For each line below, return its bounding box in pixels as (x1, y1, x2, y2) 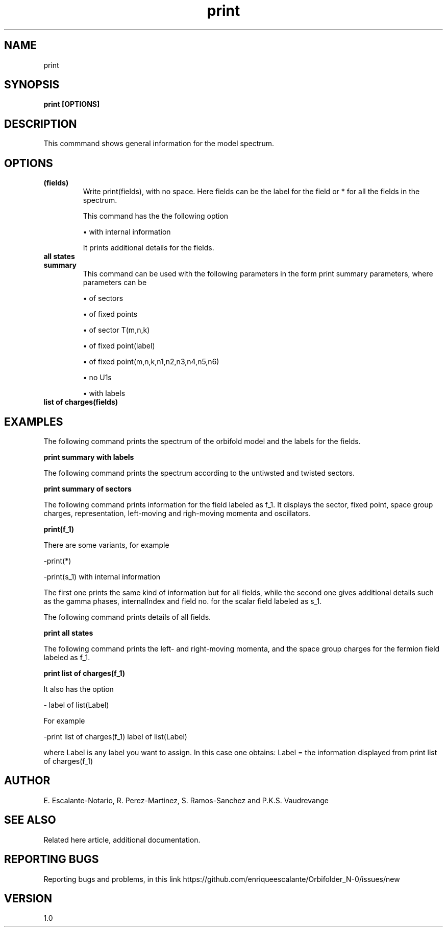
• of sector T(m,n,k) (83, 325, 150, 335)
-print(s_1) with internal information (43, 572, 161, 581)
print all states (43, 628, 93, 637)
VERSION (4, 892, 53, 905)
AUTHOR (4, 774, 51, 787)
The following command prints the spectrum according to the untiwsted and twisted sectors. (43, 468, 355, 477)
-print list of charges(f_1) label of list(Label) (43, 732, 187, 741)
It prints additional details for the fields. (83, 243, 214, 252)
